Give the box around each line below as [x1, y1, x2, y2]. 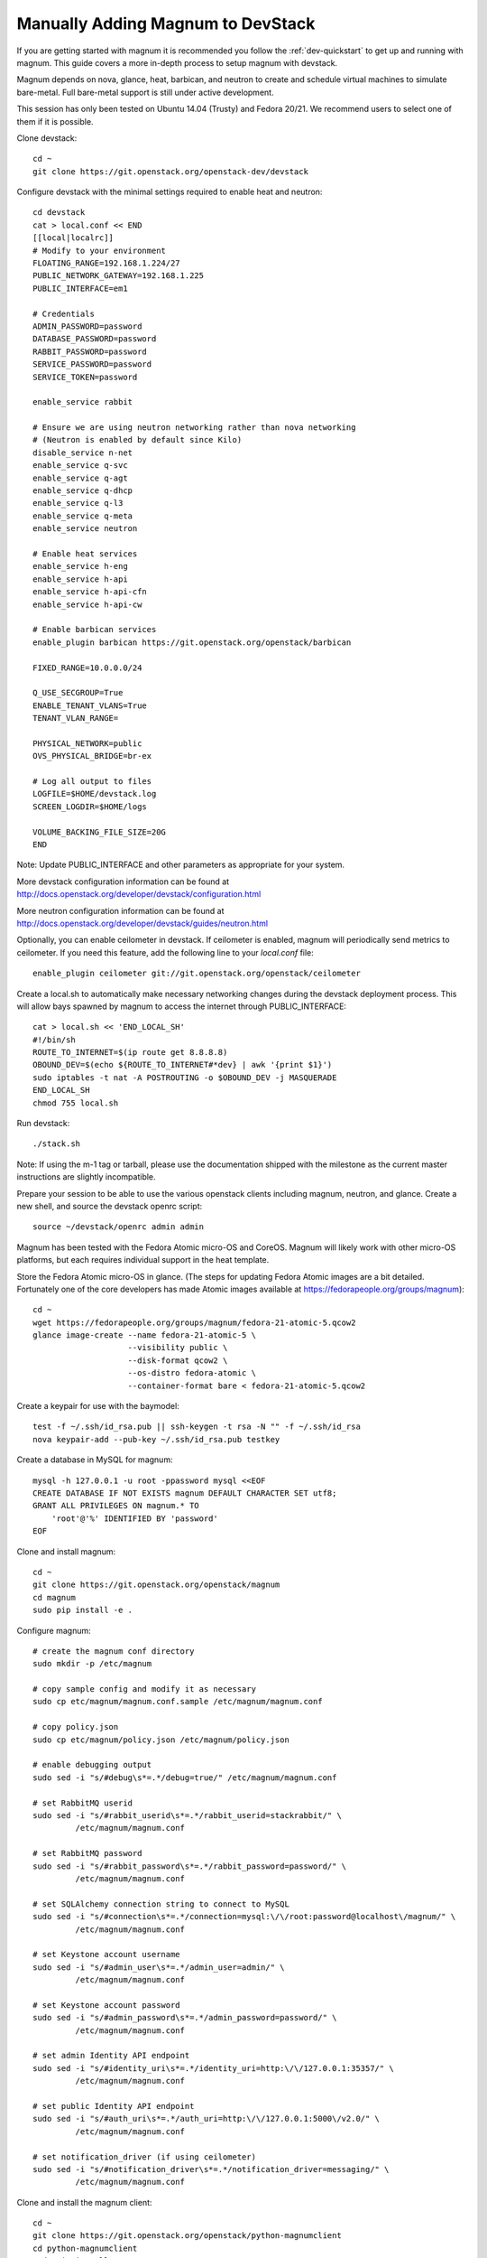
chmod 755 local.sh [32, 1097, 119, 1108]
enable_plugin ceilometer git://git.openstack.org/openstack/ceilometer [32, 968, 361, 979]
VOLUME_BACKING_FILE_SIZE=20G [32, 826, 167, 837]
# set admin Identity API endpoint [32, 2050, 190, 2061]
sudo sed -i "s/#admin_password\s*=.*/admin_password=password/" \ [32, 2012, 337, 2023]
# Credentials [32, 308, 95, 319]
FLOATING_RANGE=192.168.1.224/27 [32, 258, 180, 268]
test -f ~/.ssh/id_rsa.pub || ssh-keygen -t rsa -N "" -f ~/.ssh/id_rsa [32, 1422, 361, 1432]
